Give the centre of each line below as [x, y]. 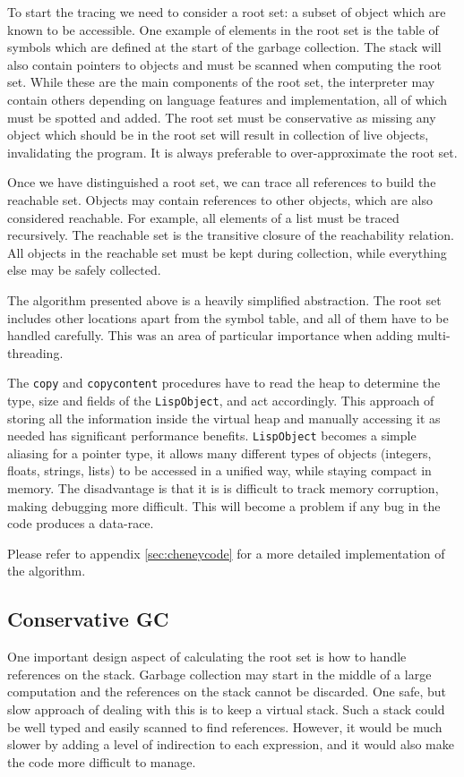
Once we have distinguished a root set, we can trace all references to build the [222, 182]
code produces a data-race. [81, 523]
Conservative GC [88, 619]
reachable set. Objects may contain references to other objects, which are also [220, 199]
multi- [434, 335]
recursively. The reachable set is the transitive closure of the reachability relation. [231, 235]
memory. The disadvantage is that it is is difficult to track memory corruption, [223, 488]
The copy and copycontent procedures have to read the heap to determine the [224, 383]
